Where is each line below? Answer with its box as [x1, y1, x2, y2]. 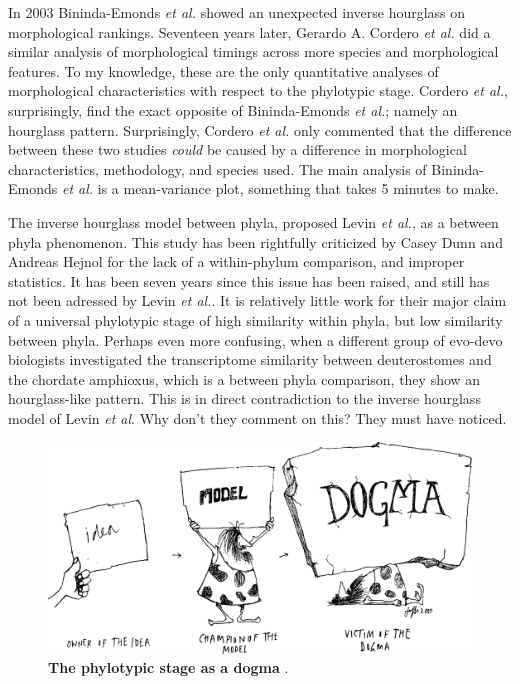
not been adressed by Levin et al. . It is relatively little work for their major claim [8, 290, 507, 311]
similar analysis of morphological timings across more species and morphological [8, 41, 499, 62]
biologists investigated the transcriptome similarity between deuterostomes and [8, 349, 492, 370]
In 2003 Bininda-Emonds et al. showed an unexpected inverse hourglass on [8, 2, 466, 22]
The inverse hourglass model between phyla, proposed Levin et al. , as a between [8, 211, 499, 232]
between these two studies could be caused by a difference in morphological [8, 139, 467, 160]
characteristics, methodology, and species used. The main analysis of [8, 158, 427, 179]
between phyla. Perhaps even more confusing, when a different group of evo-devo [8, 329, 503, 350]
